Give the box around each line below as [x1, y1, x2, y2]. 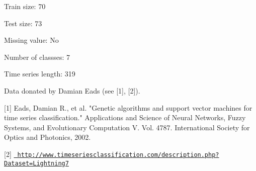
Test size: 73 [4, 18, 42, 28]
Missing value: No [4, 35, 59, 45]
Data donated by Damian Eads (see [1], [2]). [4, 85, 140, 96]
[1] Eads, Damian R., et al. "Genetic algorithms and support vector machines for [4, 102, 252, 113]
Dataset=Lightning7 [4, 159, 69, 167]
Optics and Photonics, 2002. [4, 132, 91, 142]
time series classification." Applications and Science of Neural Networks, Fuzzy [4, 112, 246, 123]
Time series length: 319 [4, 68, 75, 79]
